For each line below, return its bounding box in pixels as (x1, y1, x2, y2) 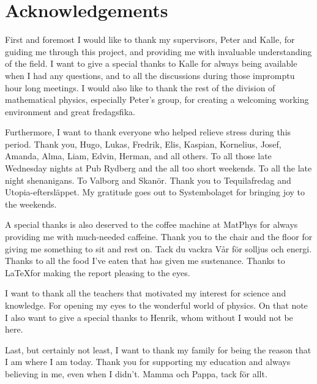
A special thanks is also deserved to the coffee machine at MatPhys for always (5, 218, 298, 231)
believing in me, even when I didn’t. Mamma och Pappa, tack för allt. (5, 367, 267, 380)
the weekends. (5, 197, 57, 210)
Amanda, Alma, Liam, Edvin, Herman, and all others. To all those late (5, 149, 272, 162)
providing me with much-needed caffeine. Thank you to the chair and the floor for (5, 230, 313, 243)
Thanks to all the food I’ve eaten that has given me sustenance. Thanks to (5, 254, 285, 267)
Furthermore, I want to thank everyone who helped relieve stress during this (5, 126, 291, 138)
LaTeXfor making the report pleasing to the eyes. (5, 266, 190, 279)
